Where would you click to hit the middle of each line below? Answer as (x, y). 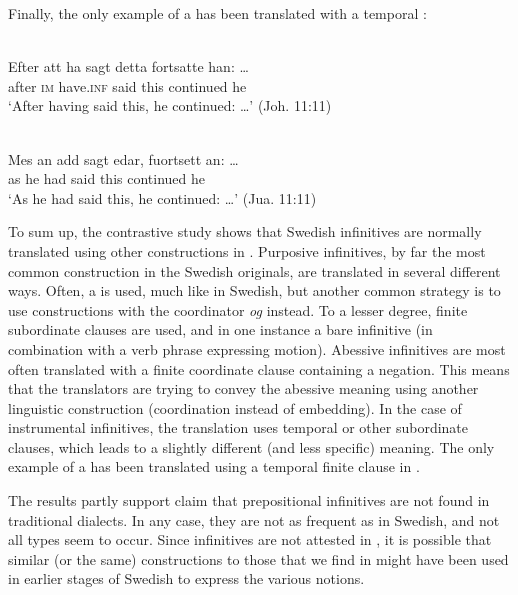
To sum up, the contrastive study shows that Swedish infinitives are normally (245, 231)
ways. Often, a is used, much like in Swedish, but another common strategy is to (254, 290)
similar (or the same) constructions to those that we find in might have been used (258, 558)
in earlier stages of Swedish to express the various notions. (186, 578)
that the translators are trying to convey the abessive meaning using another (243, 388)
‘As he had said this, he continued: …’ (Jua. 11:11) (162, 197)
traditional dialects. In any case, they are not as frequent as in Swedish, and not (254, 519)
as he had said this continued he (107, 178)
